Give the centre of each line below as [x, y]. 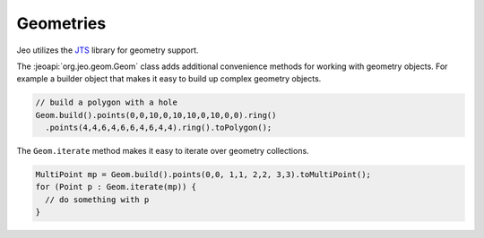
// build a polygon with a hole [107, 102]
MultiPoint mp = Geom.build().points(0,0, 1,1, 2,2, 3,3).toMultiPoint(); [203, 175]
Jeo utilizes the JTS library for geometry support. [108, 50]
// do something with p [97, 200]
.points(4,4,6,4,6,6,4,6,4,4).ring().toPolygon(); [159, 128]
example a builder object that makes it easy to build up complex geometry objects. [169, 79]
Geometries [61, 23]
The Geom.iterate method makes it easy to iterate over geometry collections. [163, 151]
